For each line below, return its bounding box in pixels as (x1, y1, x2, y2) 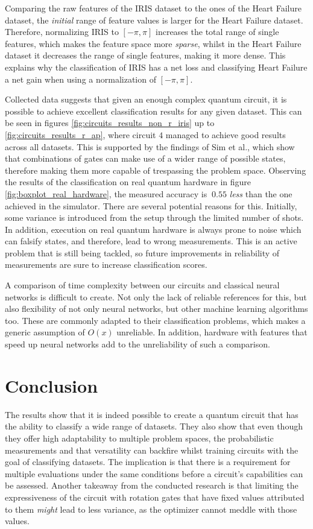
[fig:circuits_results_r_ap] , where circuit (5, 128, 156, 141)
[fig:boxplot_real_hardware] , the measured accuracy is (5, 187, 207, 200)
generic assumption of (5, 326, 85, 338)
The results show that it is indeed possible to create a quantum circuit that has (5, 408, 299, 420)
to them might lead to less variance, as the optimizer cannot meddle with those (5, 502, 297, 515)
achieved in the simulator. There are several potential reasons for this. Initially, (5, 199, 297, 212)
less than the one (229, 187, 292, 200)
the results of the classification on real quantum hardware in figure (5, 176, 251, 188)
